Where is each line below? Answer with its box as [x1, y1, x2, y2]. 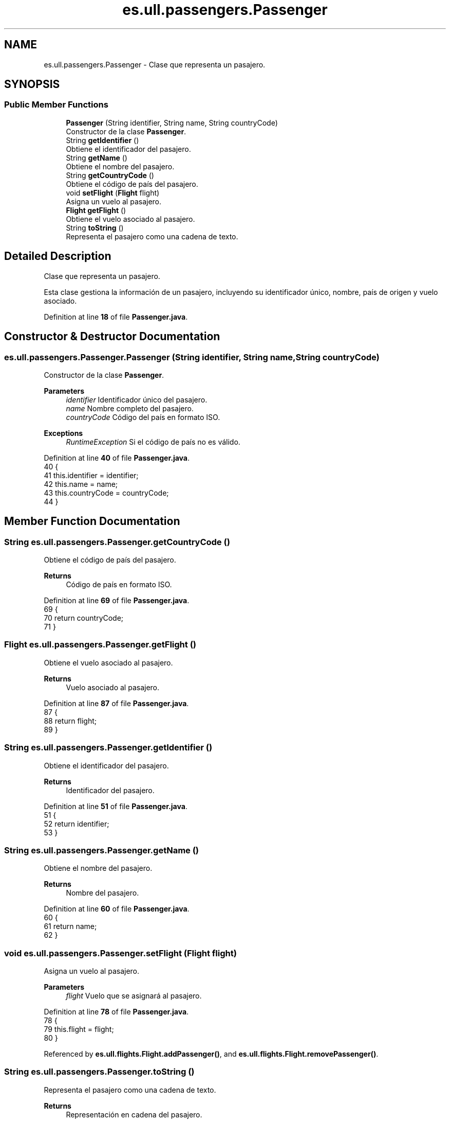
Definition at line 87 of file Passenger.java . [44, 698, 189, 708]
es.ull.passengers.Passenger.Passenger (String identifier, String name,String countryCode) [4, 352, 380, 362]
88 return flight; [44, 716, 97, 725]
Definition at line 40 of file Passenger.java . [44, 453, 190, 462]
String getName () [66, 153, 127, 162]
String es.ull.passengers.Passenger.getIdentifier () [4, 742, 213, 753]
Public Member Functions [4, 99, 108, 110]
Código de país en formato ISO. [66, 580, 172, 589]
